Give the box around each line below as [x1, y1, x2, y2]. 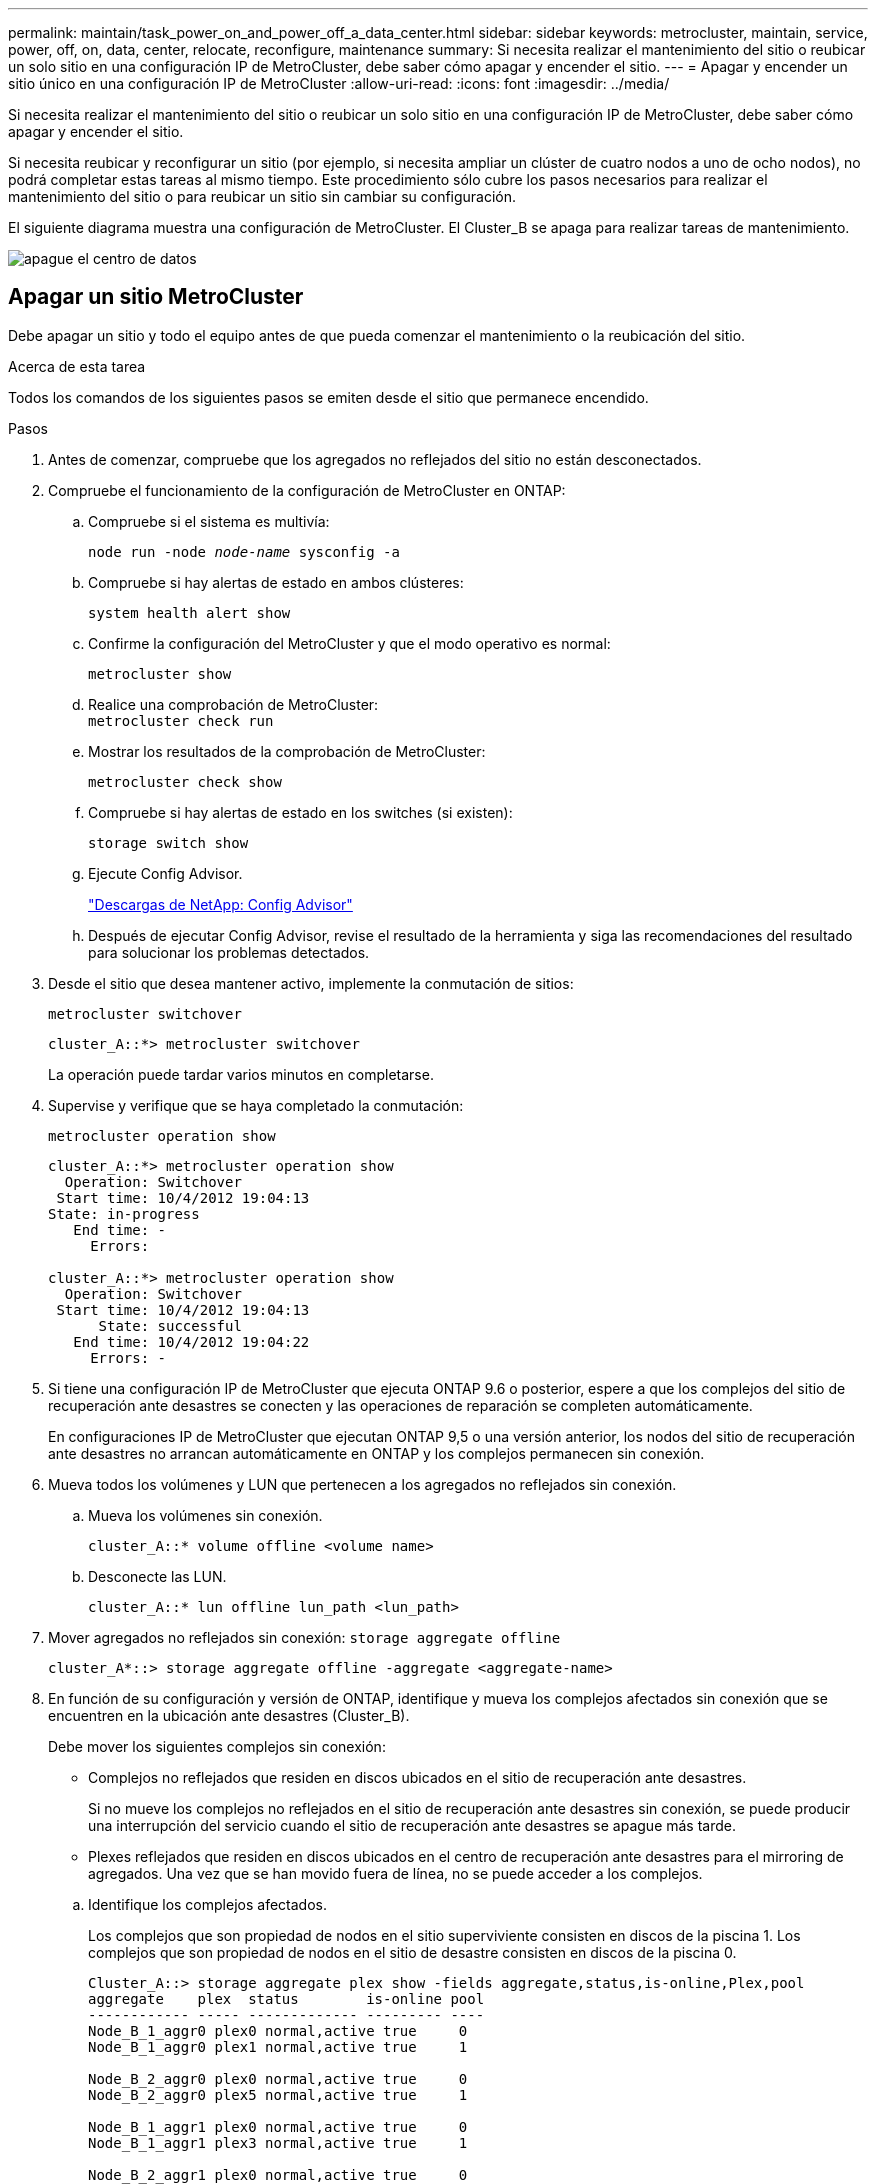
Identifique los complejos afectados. [88, 1895, 327, 1913]
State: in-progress [48, 1205, 200, 1222]
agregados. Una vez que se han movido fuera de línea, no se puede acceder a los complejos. [88, 1864, 703, 1882]
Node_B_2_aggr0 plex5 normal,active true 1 [88, 2086, 468, 2103]
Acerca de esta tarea [8, 357, 146, 375]
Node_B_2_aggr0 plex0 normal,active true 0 [88, 2070, 468, 2087]
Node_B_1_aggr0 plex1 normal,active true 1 [88, 2038, 468, 2055]
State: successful [98, 1317, 242, 1334]
